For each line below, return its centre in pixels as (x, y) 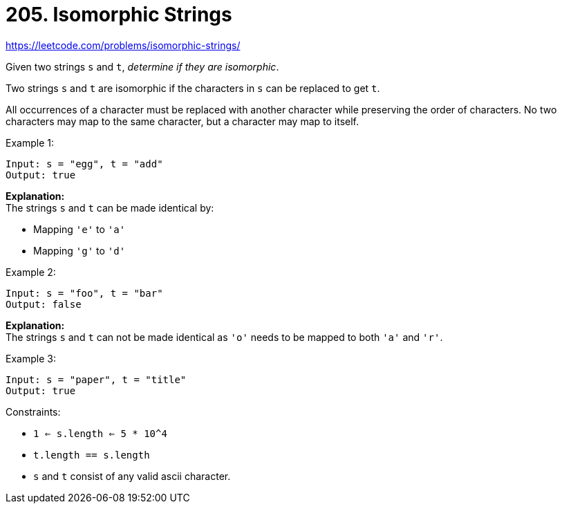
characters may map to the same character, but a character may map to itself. (182, 121)
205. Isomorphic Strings (119, 15)
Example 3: (31, 358)
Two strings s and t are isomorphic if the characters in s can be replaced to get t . (193, 88)
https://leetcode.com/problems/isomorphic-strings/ (123, 45)
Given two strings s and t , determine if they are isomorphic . (142, 66)
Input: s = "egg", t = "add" (84, 164)
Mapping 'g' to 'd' (79, 250)
